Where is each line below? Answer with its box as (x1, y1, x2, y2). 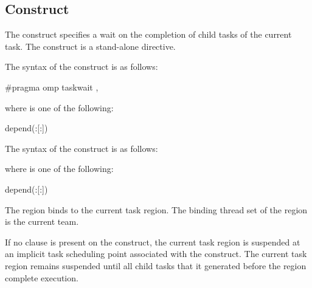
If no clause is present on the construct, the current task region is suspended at (5, 235, 300, 248)
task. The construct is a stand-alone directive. (5, 39, 176, 52)
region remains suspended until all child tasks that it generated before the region (5, 259, 307, 272)
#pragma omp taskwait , (5, 80, 99, 93)
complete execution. (5, 271, 78, 284)
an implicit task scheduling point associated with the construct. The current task (5, 247, 307, 260)
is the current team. (5, 215, 79, 228)
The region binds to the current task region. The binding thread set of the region (5, 203, 308, 216)
